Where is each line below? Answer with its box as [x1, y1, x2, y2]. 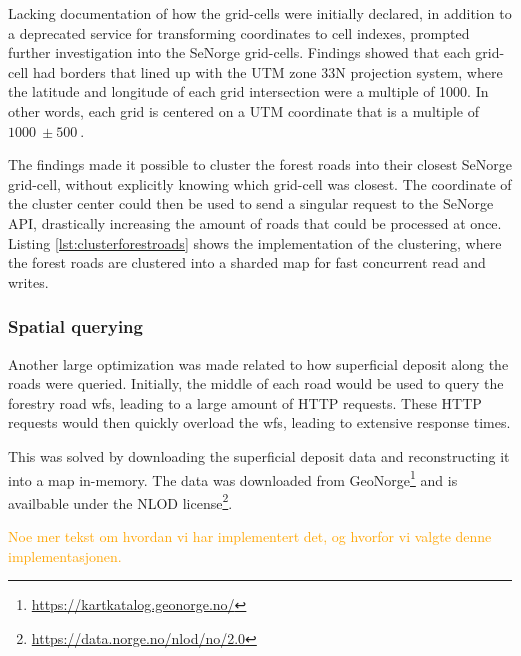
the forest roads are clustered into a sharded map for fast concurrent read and [8, 252, 486, 273]
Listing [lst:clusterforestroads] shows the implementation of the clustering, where [8, 232, 502, 253]
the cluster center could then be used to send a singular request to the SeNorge [8, 193, 494, 214]
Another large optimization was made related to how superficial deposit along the [8, 353, 509, 374]
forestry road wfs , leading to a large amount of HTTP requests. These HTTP [8, 392, 482, 413]
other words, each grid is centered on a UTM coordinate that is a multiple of [8, 100, 479, 121]
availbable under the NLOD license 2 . [8, 489, 233, 513]
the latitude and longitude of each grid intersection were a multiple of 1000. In [8, 81, 489, 102]
